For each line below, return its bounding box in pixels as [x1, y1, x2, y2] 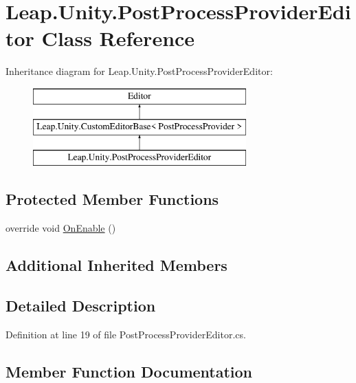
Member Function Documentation [5, 360, 253, 382]
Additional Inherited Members [5, 254, 227, 276]
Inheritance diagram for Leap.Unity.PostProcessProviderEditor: [5, 64, 273, 78]
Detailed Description [5, 294, 156, 316]
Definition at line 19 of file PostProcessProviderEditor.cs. [5, 327, 246, 341]
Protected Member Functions [5, 188, 219, 210]
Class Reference [41, 24, 195, 52]
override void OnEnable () [5, 221, 116, 235]
